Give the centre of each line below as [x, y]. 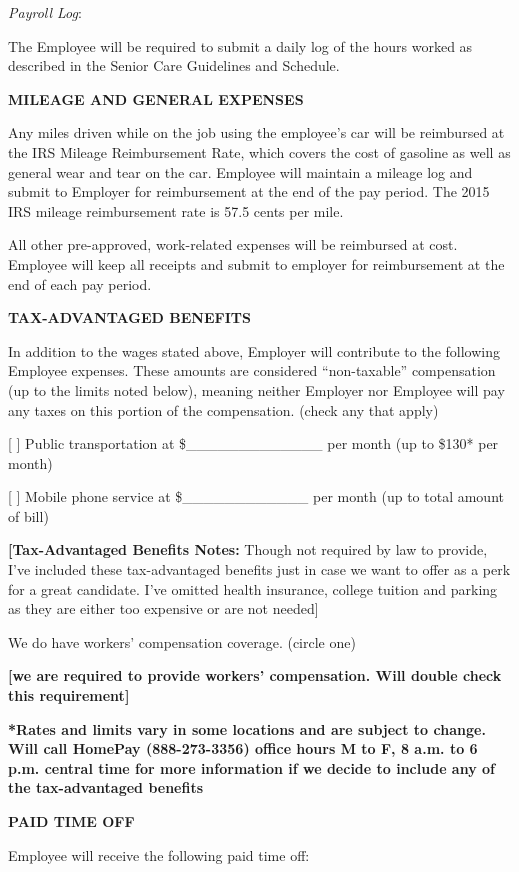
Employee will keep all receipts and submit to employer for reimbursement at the [256, 263]
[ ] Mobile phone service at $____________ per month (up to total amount [256, 496]
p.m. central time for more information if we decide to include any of [252, 767]
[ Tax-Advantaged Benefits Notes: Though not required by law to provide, [248, 549]
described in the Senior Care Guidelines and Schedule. [174, 65]
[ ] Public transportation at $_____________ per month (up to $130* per [253, 443]
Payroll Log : [45, 12]
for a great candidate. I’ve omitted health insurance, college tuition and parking [253, 588]
